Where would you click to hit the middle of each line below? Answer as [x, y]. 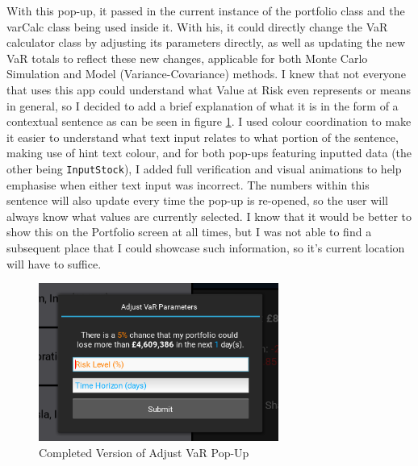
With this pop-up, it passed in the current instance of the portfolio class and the [206, 10]
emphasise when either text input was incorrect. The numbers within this [188, 184]
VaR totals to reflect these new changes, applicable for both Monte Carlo [187, 58]
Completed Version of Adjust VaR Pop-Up [144, 452]
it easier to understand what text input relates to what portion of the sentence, [203, 137]
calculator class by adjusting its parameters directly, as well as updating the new [206, 42]
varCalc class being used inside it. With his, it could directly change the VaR [197, 26]
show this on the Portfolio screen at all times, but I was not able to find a [189, 232]
